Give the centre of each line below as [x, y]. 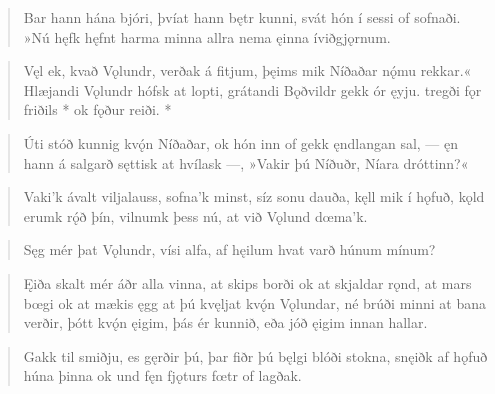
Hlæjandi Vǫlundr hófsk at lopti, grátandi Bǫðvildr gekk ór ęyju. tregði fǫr [252, 89]
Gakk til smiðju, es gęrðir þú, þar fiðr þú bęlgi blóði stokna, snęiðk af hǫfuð [255, 355]
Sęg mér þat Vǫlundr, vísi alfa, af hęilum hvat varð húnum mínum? [229, 249]
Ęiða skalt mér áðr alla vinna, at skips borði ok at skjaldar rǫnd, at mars [247, 282]
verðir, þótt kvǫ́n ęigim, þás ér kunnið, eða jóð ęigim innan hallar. [225, 322]
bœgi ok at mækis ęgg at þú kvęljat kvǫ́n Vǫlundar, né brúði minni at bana [255, 302]
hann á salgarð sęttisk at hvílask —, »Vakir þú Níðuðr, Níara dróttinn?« [246, 162]
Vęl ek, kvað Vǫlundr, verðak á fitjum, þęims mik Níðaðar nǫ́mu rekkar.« [247, 70]
